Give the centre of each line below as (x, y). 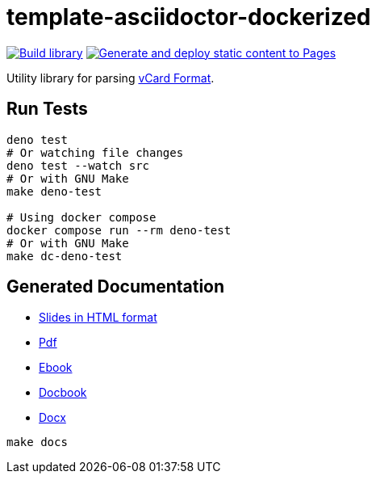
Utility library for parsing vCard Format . (111, 78)
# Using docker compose (81, 217)
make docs (37, 442)
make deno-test (54, 191)
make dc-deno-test (65, 256)
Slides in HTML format (98, 318)
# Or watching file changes (95, 152)
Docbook (63, 393)
